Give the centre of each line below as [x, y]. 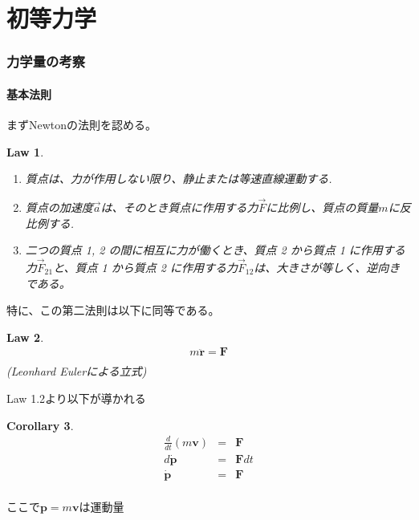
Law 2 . [25, 337]
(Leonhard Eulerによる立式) [77, 371]
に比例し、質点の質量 [322, 207]
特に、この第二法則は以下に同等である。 [113, 310]
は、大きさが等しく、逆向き [327, 268]
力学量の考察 [46, 61]
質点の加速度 [59, 207]
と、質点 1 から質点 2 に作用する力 [145, 268]
